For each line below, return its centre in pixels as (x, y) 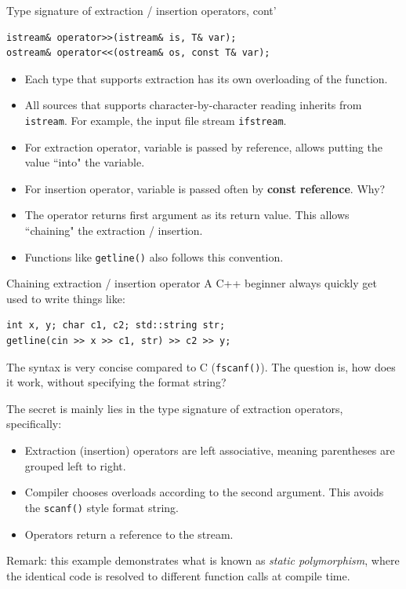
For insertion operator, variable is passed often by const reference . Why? (205, 188)
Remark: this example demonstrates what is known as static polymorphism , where (203, 560)
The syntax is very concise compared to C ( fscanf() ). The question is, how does (201, 366)
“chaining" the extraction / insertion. (114, 230)
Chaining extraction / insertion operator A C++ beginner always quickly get (192, 283)
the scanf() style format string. (101, 507)
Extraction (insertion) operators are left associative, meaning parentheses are (210, 450)
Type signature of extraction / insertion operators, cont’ (141, 10)
